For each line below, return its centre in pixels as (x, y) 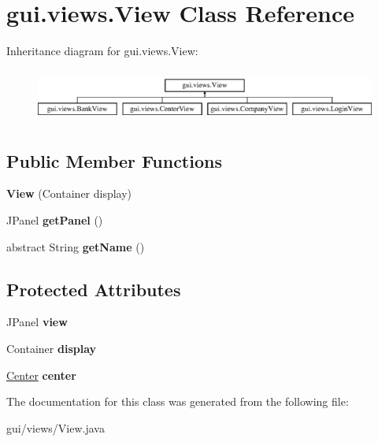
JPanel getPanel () (55, 220)
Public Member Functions (114, 160)
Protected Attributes (94, 289)
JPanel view (37, 322)
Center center (41, 375)
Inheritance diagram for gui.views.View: (102, 51)
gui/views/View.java (56, 427)
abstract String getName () (76, 246)
